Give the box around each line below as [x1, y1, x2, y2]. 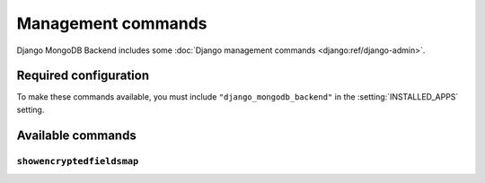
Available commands [16, 127, 137, 143]
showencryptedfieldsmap [16, 155, 139, 167]
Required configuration [16, 68, 150, 83]
